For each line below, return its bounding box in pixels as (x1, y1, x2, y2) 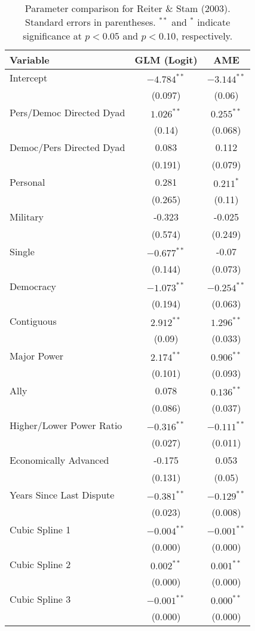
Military (10, 210, 44, 224)
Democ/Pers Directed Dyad (10, 140, 125, 154)
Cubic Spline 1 (10, 523, 71, 536)
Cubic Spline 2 (10, 557, 71, 571)
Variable (10, 53, 50, 67)
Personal (10, 175, 45, 189)
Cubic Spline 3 (10, 592, 71, 606)
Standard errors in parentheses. (25, 15, 156, 29)
